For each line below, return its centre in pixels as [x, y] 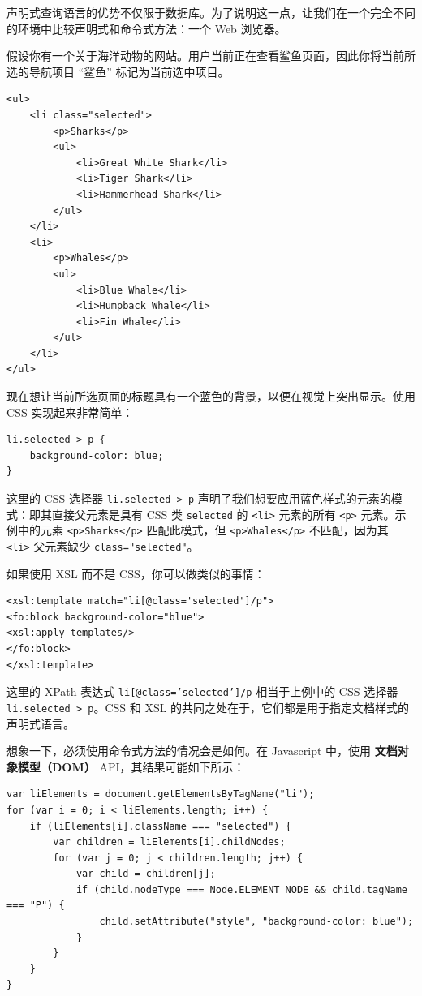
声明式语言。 [41, 723]
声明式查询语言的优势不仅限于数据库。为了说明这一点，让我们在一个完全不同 [211, 12]
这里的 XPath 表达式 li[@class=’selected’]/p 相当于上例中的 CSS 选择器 [202, 691]
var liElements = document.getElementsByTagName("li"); [161, 794]
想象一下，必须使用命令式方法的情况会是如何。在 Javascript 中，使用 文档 [202, 751]
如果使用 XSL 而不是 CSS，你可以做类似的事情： [136, 573]
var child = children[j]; [146, 874]
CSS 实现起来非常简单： [70, 412]
